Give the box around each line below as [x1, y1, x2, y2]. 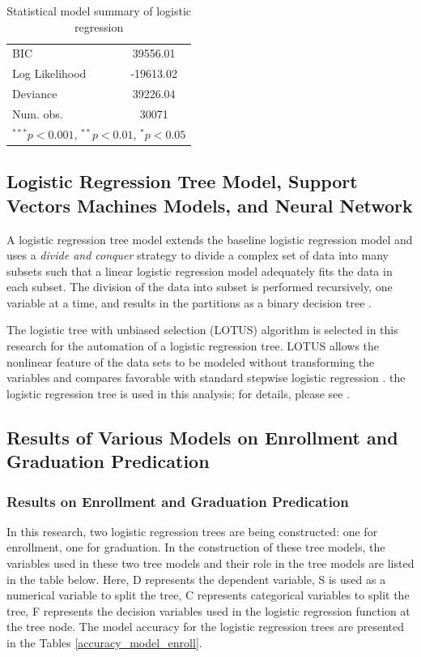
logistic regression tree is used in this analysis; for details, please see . [6, 384, 351, 401]
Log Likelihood [12, 65, 87, 82]
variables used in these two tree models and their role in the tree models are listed [6, 555, 415, 572]
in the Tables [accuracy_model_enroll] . [6, 633, 202, 651]
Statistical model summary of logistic [6, 2, 192, 19]
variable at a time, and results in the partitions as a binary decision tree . [6, 294, 372, 311]
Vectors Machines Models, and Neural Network [6, 192, 413, 217]
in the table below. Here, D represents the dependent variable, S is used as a [6, 570, 386, 587]
